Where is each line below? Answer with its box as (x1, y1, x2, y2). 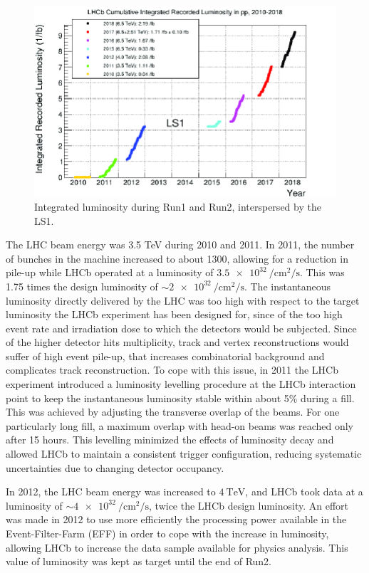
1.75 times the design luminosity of (6, 278, 158, 293)
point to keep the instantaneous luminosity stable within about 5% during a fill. (6, 390, 355, 405)
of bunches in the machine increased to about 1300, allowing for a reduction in (6, 251, 348, 266)
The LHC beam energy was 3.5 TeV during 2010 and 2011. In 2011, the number (6, 237, 355, 252)
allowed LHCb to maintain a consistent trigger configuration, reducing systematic (6, 446, 362, 461)
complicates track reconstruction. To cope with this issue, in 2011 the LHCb (6, 362, 338, 377)
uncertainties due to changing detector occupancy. (6, 460, 224, 475)
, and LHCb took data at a (245, 484, 363, 499)
